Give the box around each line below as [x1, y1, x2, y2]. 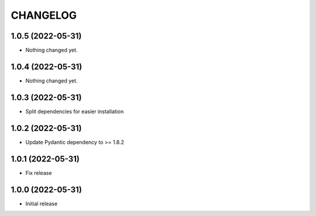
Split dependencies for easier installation [25, 108, 124, 115]
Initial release [25, 200, 58, 207]
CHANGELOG [11, 9, 77, 22]
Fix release [25, 169, 52, 176]
